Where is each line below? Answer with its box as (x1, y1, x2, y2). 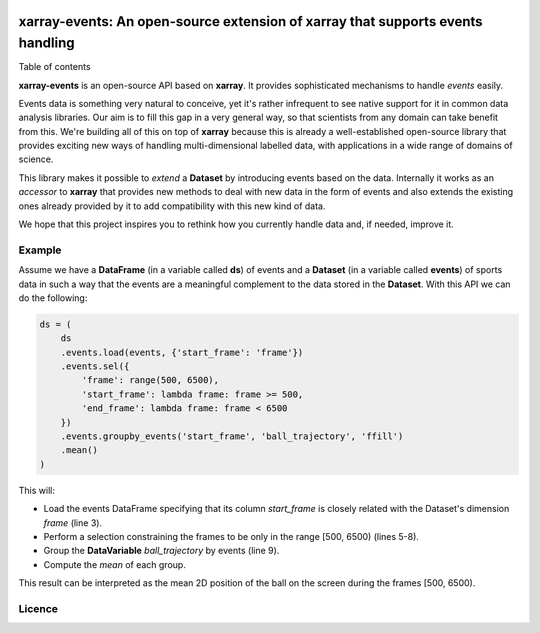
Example (18, 243, 62, 257)
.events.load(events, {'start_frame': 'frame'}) (60, 346, 304, 358)
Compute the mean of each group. (43, 558, 187, 570)
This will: (18, 484, 55, 496)
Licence (18, 601, 59, 615)
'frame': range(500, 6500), (81, 375, 220, 386)
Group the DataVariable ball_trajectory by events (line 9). (43, 545, 280, 557)
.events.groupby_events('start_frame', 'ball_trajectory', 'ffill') (60, 431, 404, 442)
